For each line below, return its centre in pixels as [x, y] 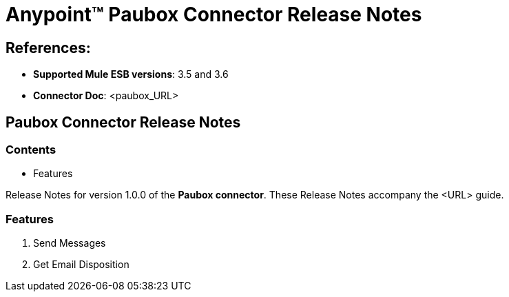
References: [48, 48]
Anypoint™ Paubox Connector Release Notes [214, 14]
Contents [31, 150]
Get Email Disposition [81, 265]
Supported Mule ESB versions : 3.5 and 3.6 [131, 74]
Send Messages [70, 243]
